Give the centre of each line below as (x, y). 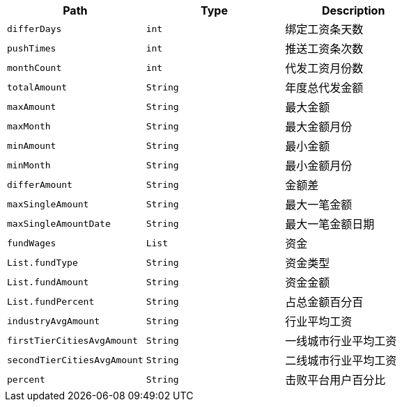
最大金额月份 (319, 127)
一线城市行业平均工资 (341, 341)
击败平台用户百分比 (335, 380)
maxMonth (29, 126)
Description (353, 10)
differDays (34, 29)
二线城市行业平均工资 (341, 360)
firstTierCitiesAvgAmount (72, 340)
